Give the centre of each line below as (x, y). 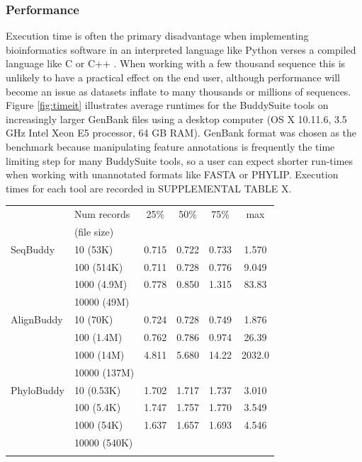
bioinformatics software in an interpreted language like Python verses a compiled (181, 49)
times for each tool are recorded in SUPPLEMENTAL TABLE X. (149, 188)
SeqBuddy (33, 249)
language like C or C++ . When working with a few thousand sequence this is (176, 63)
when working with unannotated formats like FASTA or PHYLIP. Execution (172, 174)
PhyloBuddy (38, 389)
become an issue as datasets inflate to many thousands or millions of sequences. (179, 91)
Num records (102, 214)
